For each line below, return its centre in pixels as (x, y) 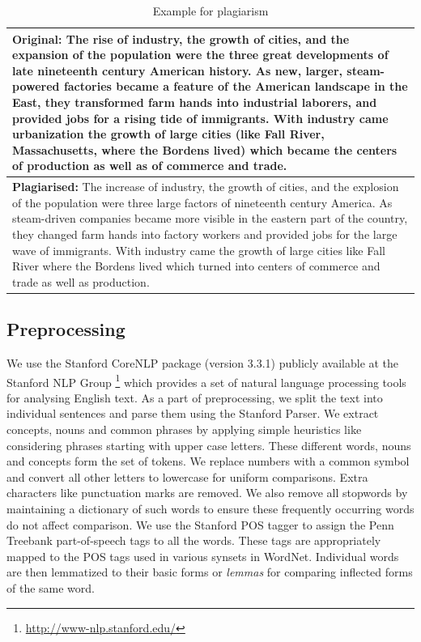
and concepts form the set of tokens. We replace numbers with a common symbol (208, 461)
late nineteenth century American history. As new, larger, (178, 70)
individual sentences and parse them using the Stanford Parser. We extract (193, 413)
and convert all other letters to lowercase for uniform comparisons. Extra (187, 476)
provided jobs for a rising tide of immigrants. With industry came (200, 118)
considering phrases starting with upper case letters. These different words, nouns (209, 445)
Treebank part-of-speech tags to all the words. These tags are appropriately (194, 540)
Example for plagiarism (210, 11)
